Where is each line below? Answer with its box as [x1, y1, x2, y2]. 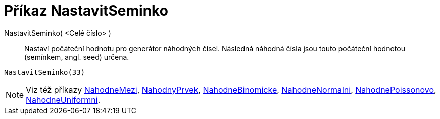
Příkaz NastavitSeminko [4, 2, 168, 19]
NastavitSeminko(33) [4, 68, 85, 76]
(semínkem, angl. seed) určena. [24, 52, 129, 61]
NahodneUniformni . [26, 94, 101, 105]
